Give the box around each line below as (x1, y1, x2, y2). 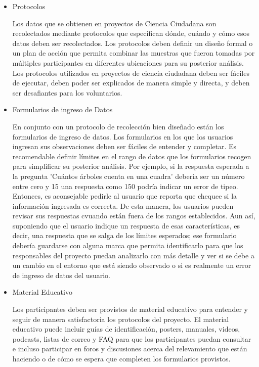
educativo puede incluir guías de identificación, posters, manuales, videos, (12, 324, 240, 334)
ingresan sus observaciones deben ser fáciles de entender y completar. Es (12, 141, 237, 152)
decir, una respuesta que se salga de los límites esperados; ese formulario (12, 230, 237, 241)
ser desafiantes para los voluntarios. (12, 87, 122, 98)
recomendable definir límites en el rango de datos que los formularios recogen (12, 151, 251, 161)
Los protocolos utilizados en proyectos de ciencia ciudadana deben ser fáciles (12, 67, 249, 78)
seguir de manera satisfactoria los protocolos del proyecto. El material (12, 313, 229, 324)
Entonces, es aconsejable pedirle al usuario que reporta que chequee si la (12, 191, 237, 201)
